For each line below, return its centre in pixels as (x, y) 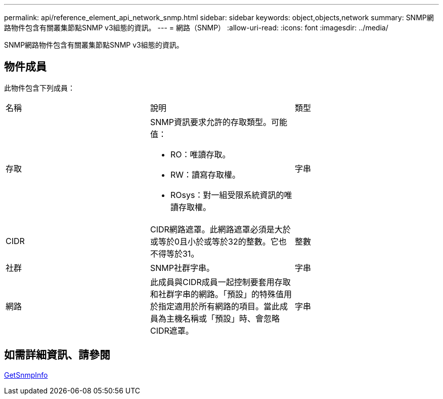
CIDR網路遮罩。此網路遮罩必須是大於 (220, 229)
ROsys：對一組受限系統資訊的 (227, 195)
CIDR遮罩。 (172, 330)
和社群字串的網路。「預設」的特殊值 (217, 294)
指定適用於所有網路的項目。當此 (219, 306)
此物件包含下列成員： (39, 88)
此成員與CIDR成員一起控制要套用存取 (220, 282)
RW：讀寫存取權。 (205, 174)
